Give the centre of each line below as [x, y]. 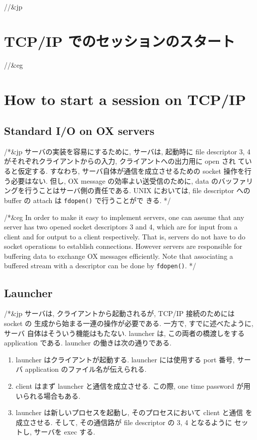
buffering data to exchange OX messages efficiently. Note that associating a [119, 256]
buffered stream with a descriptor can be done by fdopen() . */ [100, 266]
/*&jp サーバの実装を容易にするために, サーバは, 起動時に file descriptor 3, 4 [127, 151]
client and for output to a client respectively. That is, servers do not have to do [125, 236]
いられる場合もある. [48, 395]
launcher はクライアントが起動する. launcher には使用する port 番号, [125, 359]
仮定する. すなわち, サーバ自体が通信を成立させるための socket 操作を [131, 171]
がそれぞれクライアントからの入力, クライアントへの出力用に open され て [125, 161]
